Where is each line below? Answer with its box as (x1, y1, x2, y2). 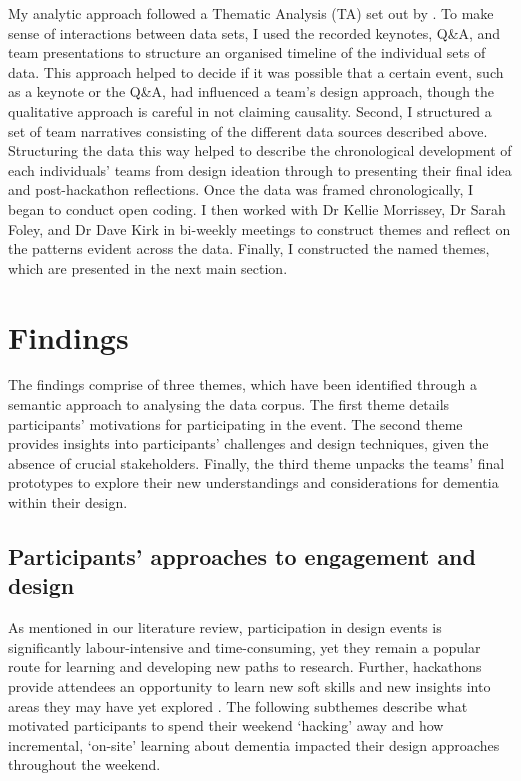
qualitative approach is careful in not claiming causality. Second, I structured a (8, 100, 492, 121)
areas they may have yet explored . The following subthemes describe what (8, 695, 468, 716)
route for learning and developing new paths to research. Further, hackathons (8, 656, 482, 677)
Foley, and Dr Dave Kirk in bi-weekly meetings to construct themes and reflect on (8, 218, 511, 239)
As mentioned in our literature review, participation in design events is (8, 617, 442, 638)
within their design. (8, 492, 128, 512)
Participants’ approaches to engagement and (8, 540, 476, 571)
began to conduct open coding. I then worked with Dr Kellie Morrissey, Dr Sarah (8, 198, 506, 219)
